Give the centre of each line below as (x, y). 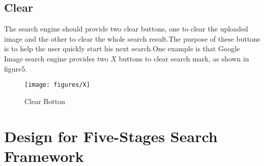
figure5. (16, 68)
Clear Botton (45, 101)
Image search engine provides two (56, 58)
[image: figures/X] (57, 85)
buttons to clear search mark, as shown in (184, 58)
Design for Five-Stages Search (111, 136)
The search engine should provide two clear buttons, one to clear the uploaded (126, 29)
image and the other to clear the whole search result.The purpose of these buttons (132, 38)
